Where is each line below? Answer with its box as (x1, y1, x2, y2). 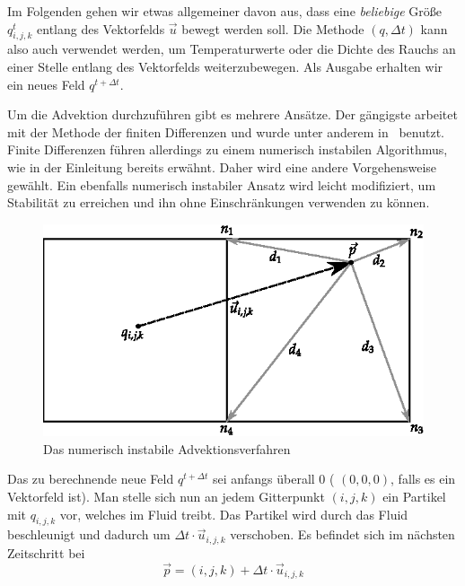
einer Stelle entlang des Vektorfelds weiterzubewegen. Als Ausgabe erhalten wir (7, 57, 443, 75)
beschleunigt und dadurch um (7, 525, 171, 544)
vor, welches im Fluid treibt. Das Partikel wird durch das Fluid (59, 504, 408, 523)
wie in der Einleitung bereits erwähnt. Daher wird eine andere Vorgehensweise (7, 157, 437, 176)
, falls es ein (390, 469, 456, 488)
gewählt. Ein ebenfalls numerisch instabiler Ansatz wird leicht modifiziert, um (7, 175, 436, 194)
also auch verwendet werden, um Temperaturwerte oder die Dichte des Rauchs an (7, 39, 456, 58)
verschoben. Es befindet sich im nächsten (230, 525, 455, 544)
